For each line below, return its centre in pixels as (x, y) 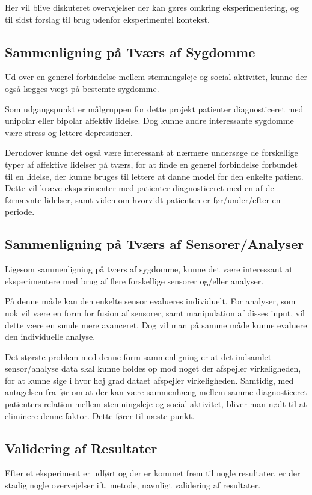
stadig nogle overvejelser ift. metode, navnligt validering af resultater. (133, 485)
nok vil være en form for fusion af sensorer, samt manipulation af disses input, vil (155, 312)
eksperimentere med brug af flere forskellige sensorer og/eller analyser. (134, 281)
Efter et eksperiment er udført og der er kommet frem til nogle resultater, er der (153, 473)
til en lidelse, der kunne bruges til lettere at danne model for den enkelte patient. (154, 176)
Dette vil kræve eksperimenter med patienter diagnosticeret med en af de (139, 188)
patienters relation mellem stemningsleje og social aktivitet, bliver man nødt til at (156, 404)
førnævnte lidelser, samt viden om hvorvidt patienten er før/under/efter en (143, 199)
